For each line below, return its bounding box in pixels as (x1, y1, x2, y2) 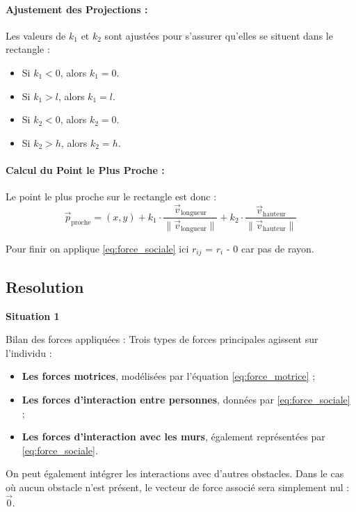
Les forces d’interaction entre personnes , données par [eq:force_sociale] (22, 392, 350, 406)
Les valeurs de (6, 28, 66, 42)
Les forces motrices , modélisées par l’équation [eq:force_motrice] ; (22, 369, 316, 383)
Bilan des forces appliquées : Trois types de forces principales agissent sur (6, 332, 318, 346)
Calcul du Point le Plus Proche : (6, 162, 165, 177)
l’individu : (6, 345, 52, 360)
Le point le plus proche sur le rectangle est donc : (6, 189, 217, 204)
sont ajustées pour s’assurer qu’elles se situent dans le (104, 28, 333, 42)
